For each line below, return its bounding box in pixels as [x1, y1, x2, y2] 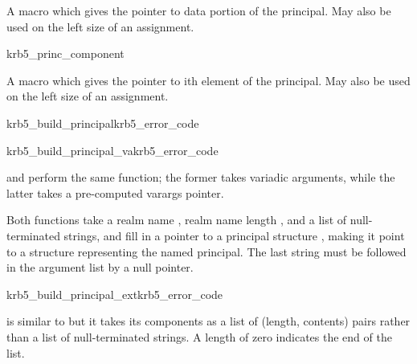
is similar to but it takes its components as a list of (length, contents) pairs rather [6, 313, 411, 329]
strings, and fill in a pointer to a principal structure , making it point [63, 227, 405, 243]
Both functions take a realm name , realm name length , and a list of [6, 211, 347, 228]
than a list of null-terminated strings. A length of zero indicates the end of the [6, 328, 392, 345]
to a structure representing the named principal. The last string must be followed [6, 243, 407, 260]
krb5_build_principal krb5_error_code [6, 114, 199, 131]
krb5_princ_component [6, 45, 125, 62]
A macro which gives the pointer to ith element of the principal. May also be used [6, 72, 411, 88]
